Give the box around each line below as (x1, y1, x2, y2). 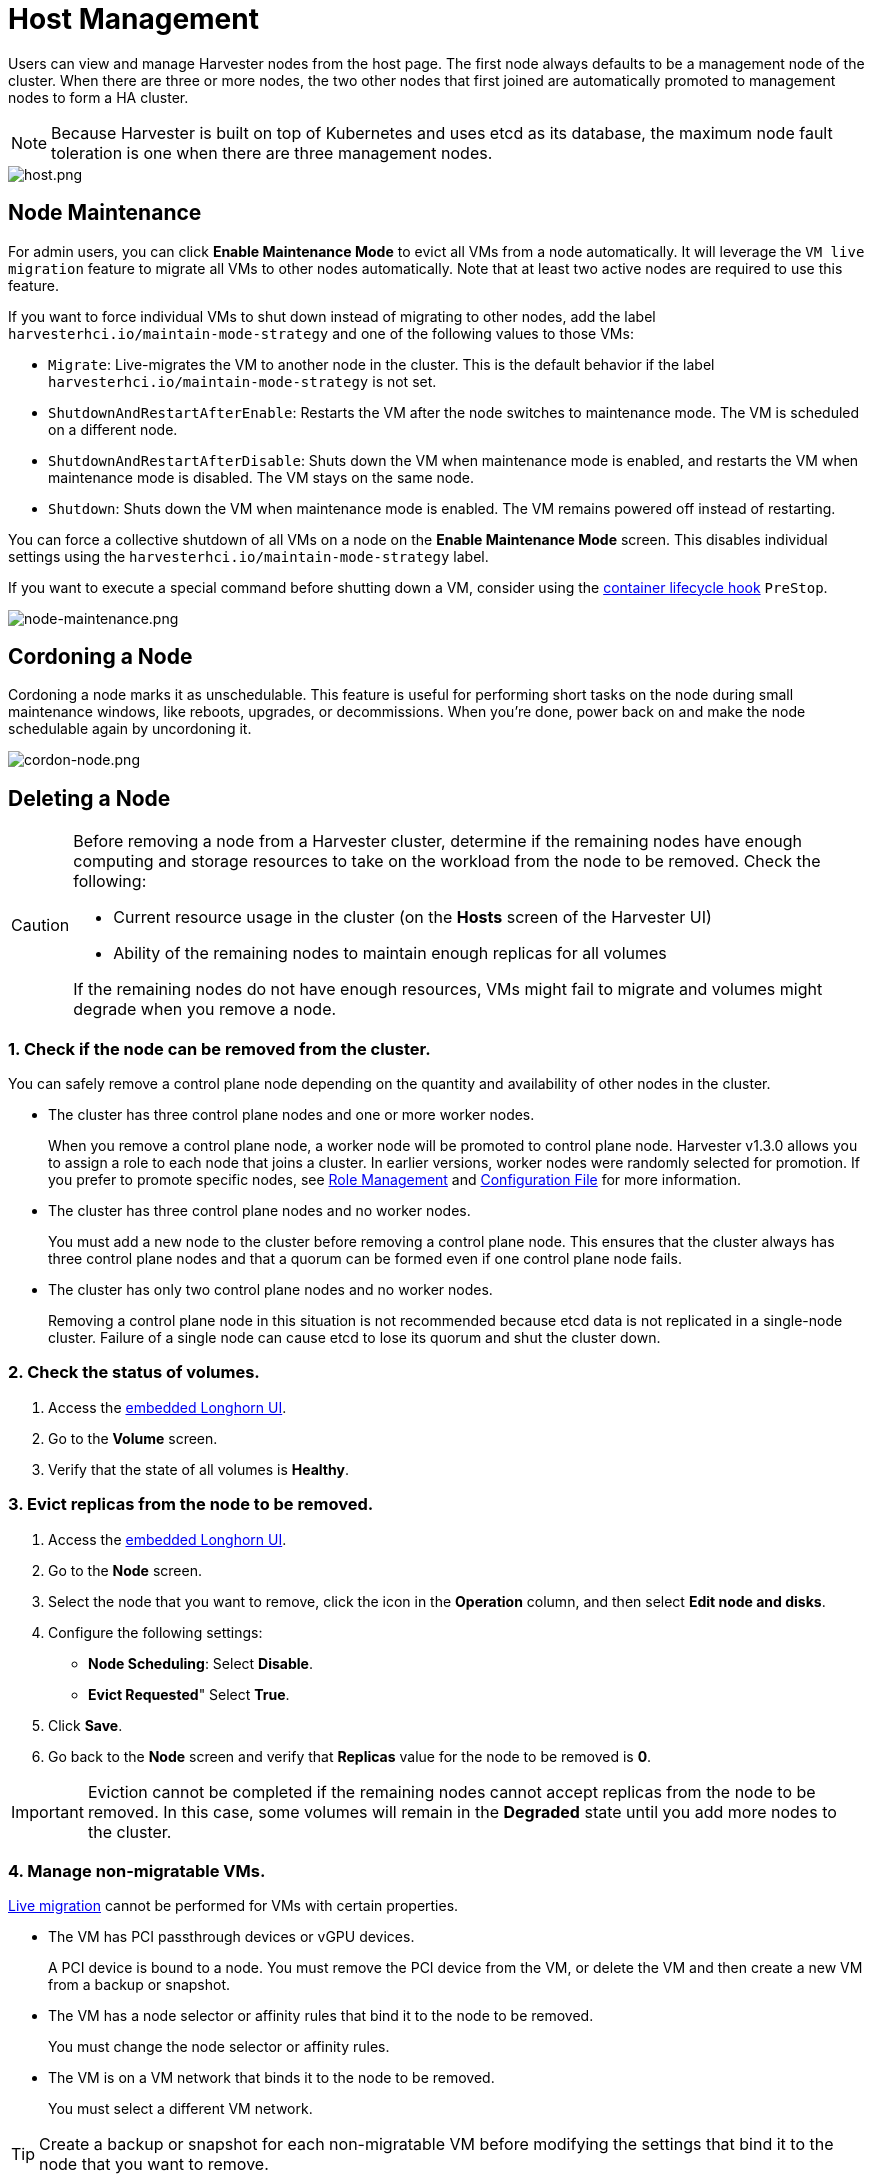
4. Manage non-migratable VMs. (8, 1860, 266, 1881)
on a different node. (48, 420, 178, 438)
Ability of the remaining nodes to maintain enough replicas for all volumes (113, 943, 667, 964)
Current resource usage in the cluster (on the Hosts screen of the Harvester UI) (113, 907, 712, 928)
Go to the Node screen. (48, 1561, 202, 1579)
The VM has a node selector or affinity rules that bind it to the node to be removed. (48, 2007, 594, 2025)
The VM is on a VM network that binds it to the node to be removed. (48, 2069, 495, 2087)
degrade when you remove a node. (73, 999, 337, 1020)
